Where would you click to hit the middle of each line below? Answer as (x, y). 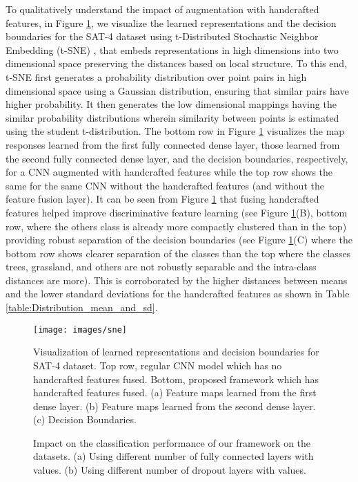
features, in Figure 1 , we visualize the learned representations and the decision (171, 22)
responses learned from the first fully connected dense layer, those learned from (173, 144)
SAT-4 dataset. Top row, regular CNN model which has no (158, 365)
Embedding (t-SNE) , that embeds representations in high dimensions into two (172, 49)
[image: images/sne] (80, 330)
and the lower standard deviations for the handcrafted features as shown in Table (178, 294)
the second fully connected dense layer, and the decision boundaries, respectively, (177, 158)
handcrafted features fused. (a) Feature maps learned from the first (175, 392)
